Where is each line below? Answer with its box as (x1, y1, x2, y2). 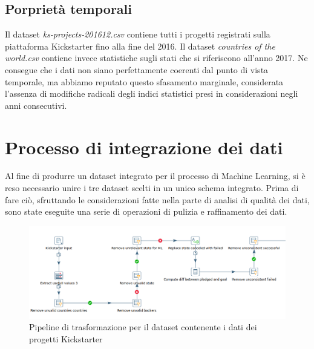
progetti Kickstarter (29, 332, 103, 345)
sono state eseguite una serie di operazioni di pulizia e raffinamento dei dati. (5, 205, 287, 218)
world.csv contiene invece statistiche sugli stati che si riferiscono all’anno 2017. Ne (5, 51, 308, 64)
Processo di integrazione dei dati (5, 134, 283, 159)
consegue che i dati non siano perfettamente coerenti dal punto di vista (5, 63, 269, 76)
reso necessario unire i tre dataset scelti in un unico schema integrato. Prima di (5, 181, 299, 194)
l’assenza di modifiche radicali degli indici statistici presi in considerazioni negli (5, 87, 298, 100)
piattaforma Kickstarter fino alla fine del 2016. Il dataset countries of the (5, 39, 275, 52)
